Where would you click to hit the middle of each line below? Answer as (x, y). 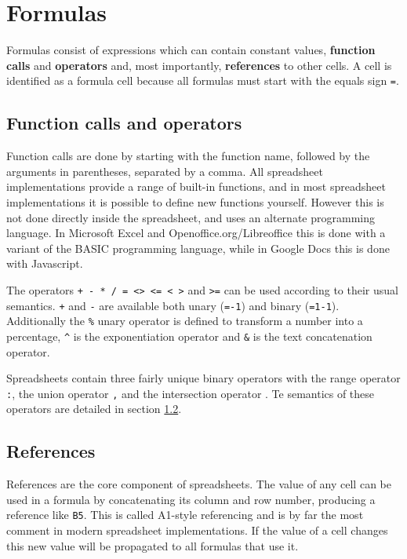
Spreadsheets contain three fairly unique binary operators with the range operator (203, 378)
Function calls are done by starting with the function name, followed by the (188, 156)
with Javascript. (45, 263)
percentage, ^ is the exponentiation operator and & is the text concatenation (189, 336)
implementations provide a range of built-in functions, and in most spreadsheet (196, 186)
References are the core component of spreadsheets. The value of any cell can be (199, 484)
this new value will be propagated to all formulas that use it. (153, 545)
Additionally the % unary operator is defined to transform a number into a (185, 321)
